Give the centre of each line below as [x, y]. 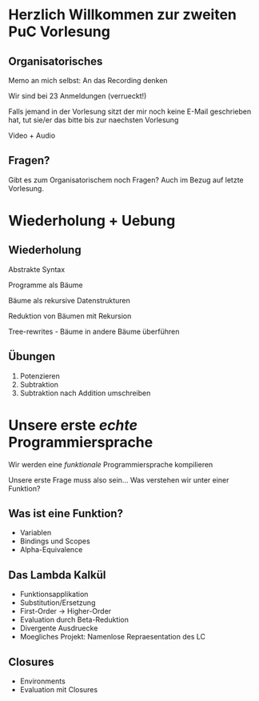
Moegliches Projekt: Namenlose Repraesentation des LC [113, 637]
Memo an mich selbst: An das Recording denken [88, 80]
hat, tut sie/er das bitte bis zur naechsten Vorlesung [94, 120]
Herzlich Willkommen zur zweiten [123, 15]
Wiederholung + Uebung [92, 221]
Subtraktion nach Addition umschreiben [85, 393]
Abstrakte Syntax [37, 269]
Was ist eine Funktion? [66, 513]
